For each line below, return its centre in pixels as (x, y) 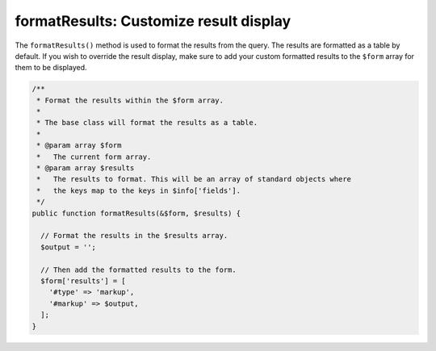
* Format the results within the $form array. (130, 100)
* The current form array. (94, 157)
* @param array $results (86, 168)
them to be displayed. (51, 68)
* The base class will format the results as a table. (147, 123)
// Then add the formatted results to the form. (139, 270)
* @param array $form (79, 146)
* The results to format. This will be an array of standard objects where (194, 179)
